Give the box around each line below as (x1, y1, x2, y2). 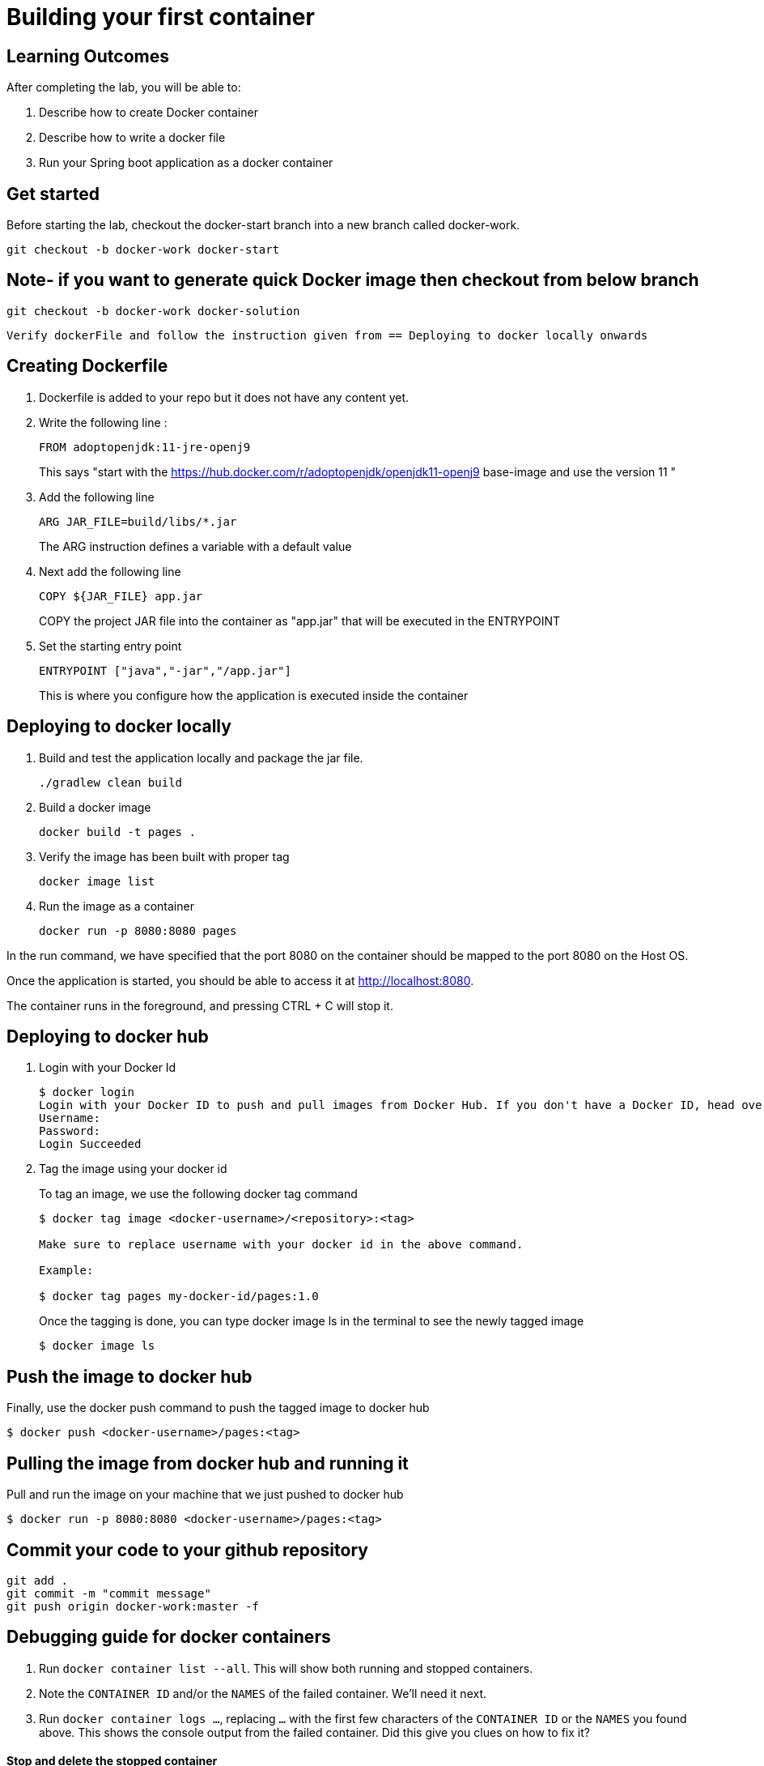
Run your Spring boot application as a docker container (39, 156, 333, 170)
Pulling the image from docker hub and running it (6, 1452, 409, 1474)
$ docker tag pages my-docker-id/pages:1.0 (39, 1290, 319, 1303)
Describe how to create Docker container (39, 105, 258, 120)
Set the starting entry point (39, 638, 182, 653)
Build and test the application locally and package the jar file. (39, 750, 363, 765)
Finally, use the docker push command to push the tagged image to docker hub (6, 1401, 430, 1415)
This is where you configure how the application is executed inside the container (39, 688, 469, 702)
